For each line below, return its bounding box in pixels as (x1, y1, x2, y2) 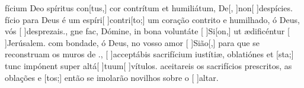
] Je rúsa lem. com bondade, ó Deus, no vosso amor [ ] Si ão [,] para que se (5, 36, 260, 48)
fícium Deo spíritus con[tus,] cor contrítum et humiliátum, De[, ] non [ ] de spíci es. (5, 2, 293, 14)
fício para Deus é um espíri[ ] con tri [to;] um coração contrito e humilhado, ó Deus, (5, 13, 300, 25)
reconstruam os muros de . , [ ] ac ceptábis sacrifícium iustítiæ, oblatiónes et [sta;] (5, 48, 294, 60)
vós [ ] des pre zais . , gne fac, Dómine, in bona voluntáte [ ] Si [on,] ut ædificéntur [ (5, 25, 290, 37)
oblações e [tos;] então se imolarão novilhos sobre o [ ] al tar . (5, 71, 219, 83)
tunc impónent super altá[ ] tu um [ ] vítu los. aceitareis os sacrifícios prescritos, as (5, 59, 292, 71)
